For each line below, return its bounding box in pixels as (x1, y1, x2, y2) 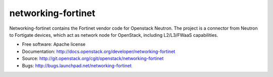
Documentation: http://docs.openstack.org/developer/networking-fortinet (22, 48, 175, 54)
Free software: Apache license (22, 41, 86, 47)
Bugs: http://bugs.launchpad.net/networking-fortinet (22, 62, 132, 68)
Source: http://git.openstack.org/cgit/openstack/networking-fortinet (22, 55, 164, 61)
